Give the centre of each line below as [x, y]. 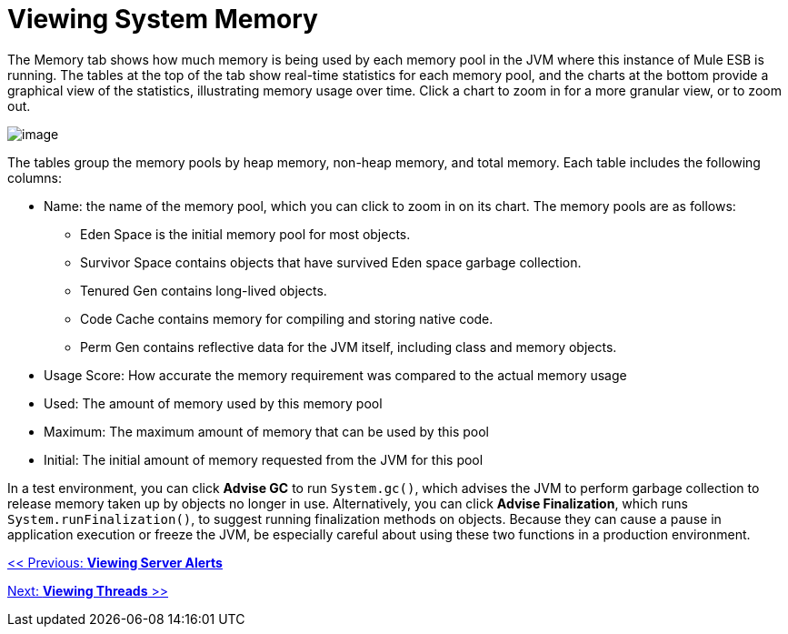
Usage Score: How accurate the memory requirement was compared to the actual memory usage [335, 375]
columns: [35, 177]
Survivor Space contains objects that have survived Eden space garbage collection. [331, 262]
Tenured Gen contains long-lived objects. [204, 290]
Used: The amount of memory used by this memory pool [213, 403]
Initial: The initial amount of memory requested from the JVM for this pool [264, 459]
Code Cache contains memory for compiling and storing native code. [287, 318]
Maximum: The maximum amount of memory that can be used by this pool [266, 431]
